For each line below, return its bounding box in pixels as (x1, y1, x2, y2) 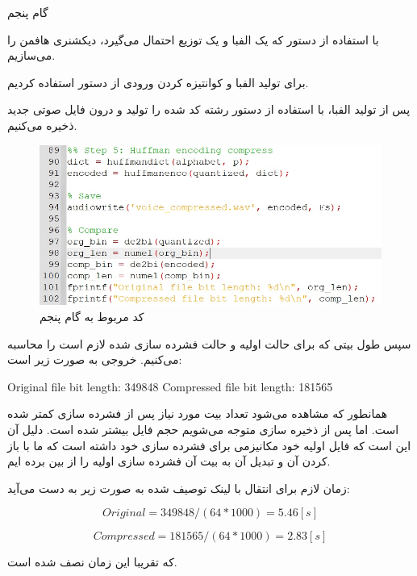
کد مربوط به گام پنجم (40, 307, 144, 324)
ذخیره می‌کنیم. (7, 116, 77, 133)
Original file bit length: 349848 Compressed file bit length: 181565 (7, 378, 333, 394)
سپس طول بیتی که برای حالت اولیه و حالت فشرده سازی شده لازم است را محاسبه (7, 335, 411, 352)
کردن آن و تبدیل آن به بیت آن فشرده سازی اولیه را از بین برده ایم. (7, 453, 331, 470)
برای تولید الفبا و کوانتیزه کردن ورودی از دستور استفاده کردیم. (7, 73, 309, 90)
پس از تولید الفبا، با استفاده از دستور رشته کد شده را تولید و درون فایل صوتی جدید (7, 101, 411, 118)
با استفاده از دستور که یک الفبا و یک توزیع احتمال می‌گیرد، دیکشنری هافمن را (7, 31, 379, 48)
